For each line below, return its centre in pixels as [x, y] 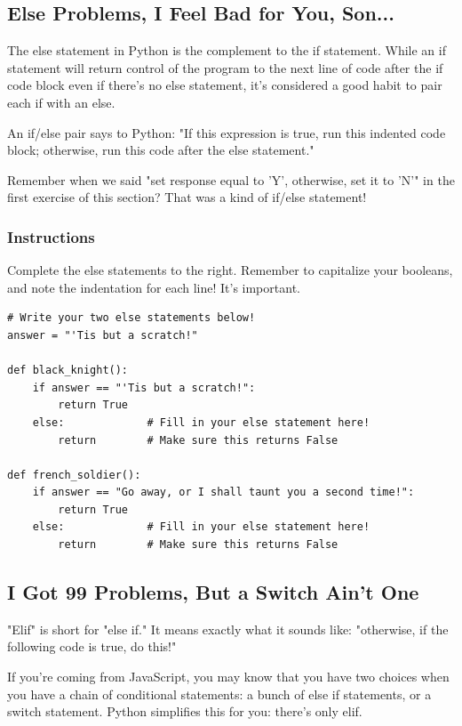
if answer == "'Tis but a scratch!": [144, 387]
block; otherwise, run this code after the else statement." [161, 150]
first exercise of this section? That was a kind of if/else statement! [187, 197]
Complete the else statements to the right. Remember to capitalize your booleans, [230, 270]
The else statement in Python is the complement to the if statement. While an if [227, 50]
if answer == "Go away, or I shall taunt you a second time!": [223, 492]
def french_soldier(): [74, 475]
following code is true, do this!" [92, 646]
